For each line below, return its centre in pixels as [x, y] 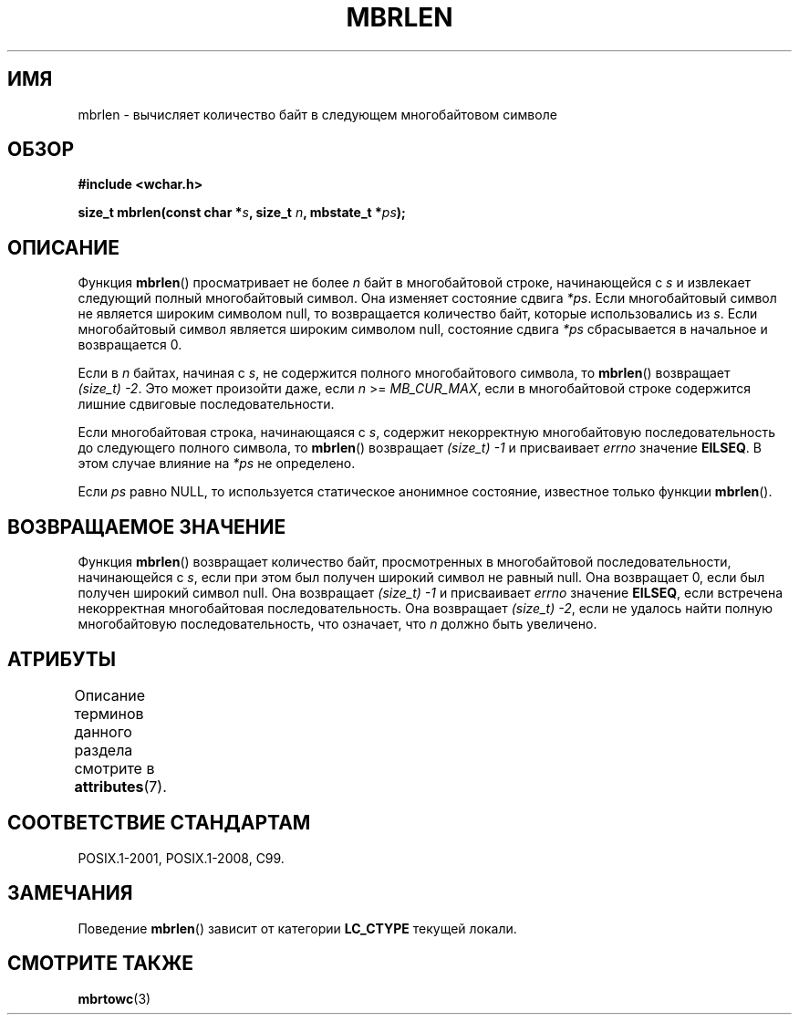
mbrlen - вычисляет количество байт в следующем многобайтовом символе [317, 114]
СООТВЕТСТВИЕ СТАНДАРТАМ [159, 823]
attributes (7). [120, 786]
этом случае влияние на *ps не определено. [217, 464]
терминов [109, 713]
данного [103, 731]
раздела [104, 750]
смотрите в [114, 768]
